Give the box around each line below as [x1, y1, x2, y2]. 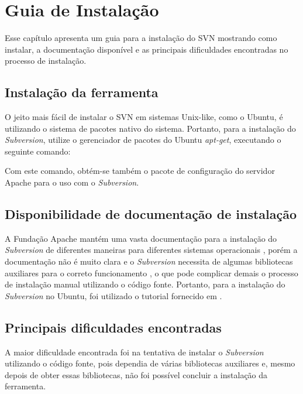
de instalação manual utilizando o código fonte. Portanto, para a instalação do [5, 278, 285, 290]
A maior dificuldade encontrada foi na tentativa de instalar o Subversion [5, 345, 264, 358]
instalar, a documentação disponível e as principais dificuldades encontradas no [5, 43, 288, 55]
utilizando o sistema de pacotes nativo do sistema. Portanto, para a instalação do [5, 122, 296, 134]
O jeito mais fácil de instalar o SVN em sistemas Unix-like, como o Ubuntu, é [5, 111, 283, 123]
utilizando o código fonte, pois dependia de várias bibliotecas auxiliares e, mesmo [5, 357, 295, 369]
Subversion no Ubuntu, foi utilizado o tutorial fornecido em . [5, 289, 222, 302]
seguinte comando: [5, 145, 71, 157]
